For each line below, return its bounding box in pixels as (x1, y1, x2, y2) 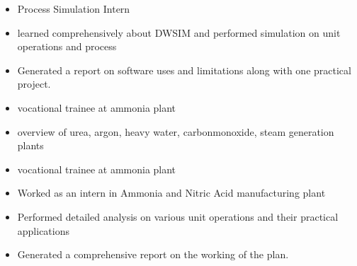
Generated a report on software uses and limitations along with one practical (17, 62, 351, 77)
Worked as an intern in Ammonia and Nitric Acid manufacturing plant (17, 185, 326, 200)
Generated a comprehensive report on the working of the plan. (17, 247, 289, 262)
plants (17, 138, 44, 153)
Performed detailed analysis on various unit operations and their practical (17, 209, 339, 224)
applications (17, 223, 70, 238)
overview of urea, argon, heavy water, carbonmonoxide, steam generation (17, 124, 334, 139)
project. (17, 76, 51, 91)
